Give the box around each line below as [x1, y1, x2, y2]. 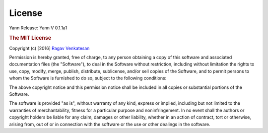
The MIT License [9, 35, 52, 42]
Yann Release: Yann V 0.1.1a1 [9, 25, 67, 31]
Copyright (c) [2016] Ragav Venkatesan [9, 45, 90, 51]
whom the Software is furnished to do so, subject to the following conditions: [9, 75, 167, 81]
